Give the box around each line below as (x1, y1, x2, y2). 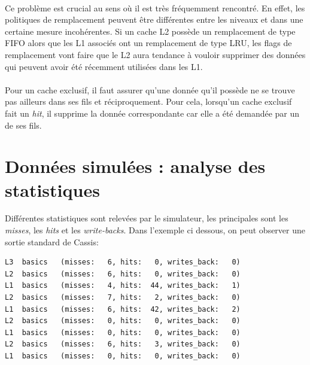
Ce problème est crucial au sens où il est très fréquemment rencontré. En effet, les (5, 1, 305, 14)
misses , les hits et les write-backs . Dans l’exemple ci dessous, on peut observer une (5, 224, 305, 236)
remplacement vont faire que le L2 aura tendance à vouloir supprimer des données (5, 48, 306, 60)
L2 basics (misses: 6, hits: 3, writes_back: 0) (5, 340, 241, 349)
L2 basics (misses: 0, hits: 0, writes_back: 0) (5, 317, 241, 326)
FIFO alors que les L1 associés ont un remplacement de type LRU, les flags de (5, 36, 292, 49)
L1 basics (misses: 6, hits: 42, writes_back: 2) (5, 305, 241, 314)
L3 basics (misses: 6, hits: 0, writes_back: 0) (5, 258, 241, 267)
